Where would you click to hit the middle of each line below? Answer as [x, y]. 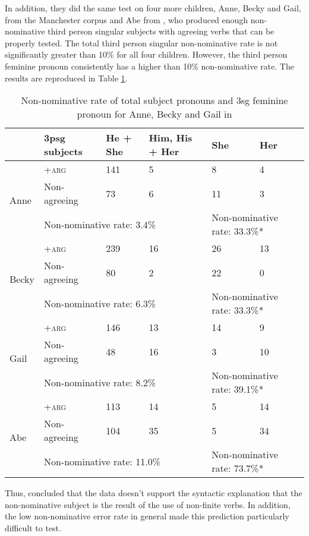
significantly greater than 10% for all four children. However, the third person [146, 54]
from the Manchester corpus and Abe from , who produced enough [127, 19]
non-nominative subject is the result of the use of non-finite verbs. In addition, [148, 504]
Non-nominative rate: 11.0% [102, 461]
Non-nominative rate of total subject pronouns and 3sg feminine [154, 100]
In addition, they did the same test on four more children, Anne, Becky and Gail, [153, 8]
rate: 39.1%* [238, 389]
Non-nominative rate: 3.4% [100, 224]
